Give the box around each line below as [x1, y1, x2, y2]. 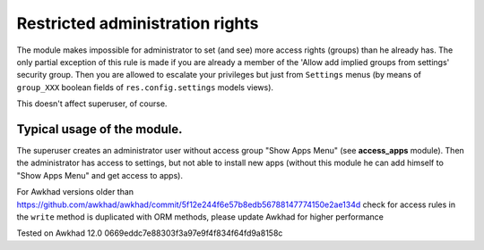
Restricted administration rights [16, 13, 259, 33]
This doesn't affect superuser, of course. [16, 98, 168, 109]
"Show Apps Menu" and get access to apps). [16, 170, 184, 180]
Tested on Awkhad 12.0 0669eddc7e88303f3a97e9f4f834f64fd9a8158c [16, 228, 283, 238]
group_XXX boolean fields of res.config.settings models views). [16, 81, 273, 93]
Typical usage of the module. [16, 121, 183, 137]
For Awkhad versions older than [16, 187, 134, 197]
